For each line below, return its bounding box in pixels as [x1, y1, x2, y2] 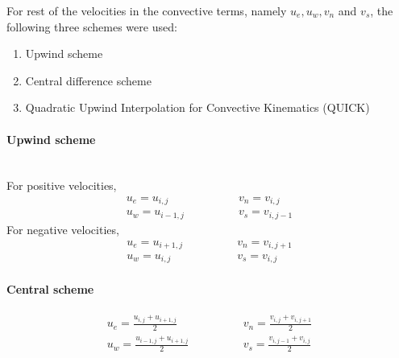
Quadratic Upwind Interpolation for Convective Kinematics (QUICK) [25, 99, 370, 116]
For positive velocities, [6, 177, 117, 194]
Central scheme [6, 281, 94, 298]
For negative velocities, [6, 220, 119, 237]
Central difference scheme [25, 72, 152, 88]
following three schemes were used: [6, 18, 177, 35]
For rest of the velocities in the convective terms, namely [6, 2, 287, 19]
